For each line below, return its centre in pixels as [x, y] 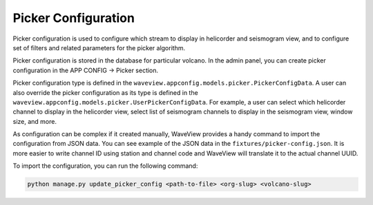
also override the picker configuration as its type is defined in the [105, 92]
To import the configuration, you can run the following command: [105, 166]
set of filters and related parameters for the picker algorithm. [99, 47]
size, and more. [35, 121]
